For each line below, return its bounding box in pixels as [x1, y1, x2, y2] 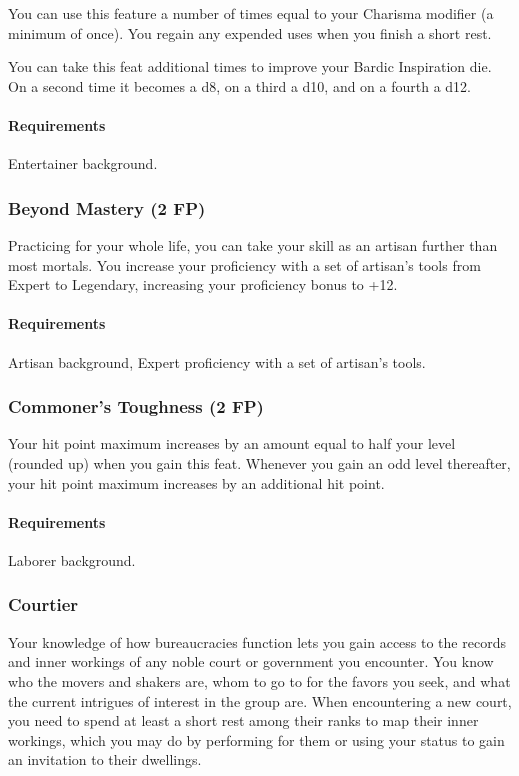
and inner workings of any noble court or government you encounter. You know [8, 651, 494, 672]
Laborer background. [8, 549, 136, 570]
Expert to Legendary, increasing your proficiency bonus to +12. [8, 274, 398, 295]
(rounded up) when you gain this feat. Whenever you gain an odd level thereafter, [8, 452, 511, 473]
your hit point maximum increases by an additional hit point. [8, 472, 385, 493]
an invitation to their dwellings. [8, 749, 202, 770]
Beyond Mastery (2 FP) [8, 195, 206, 220]
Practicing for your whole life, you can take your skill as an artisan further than [8, 234, 498, 255]
